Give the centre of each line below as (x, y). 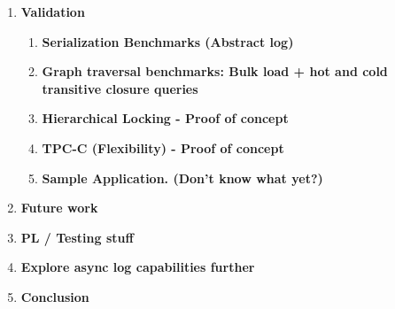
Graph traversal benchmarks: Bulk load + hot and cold (215, 71)
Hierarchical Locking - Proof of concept (165, 118)
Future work (59, 208)
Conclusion (55, 296)
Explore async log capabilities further (138, 267)
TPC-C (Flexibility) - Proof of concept (163, 147)
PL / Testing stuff (77, 237)
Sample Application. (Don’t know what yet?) (182, 178)
